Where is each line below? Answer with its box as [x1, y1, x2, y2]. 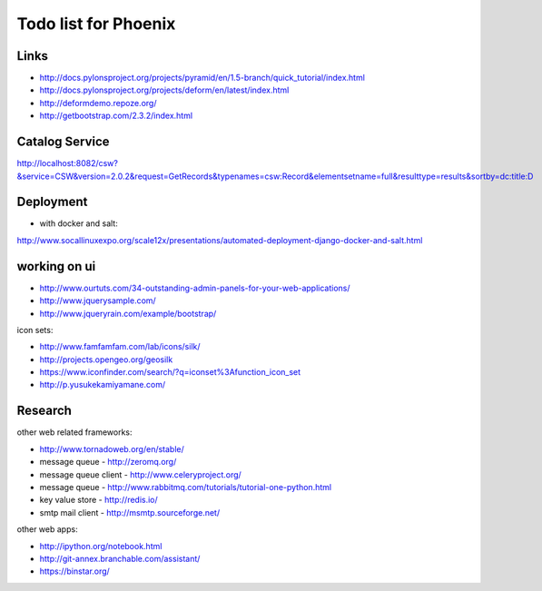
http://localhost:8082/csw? [16, 158, 118, 169]
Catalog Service [16, 134, 110, 150]
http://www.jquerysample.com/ [39, 295, 156, 306]
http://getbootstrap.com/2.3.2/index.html [39, 110, 193, 122]
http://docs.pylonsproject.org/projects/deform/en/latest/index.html [39, 84, 290, 95]
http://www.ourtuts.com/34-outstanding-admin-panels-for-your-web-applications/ [39, 282, 350, 293]
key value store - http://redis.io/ [39, 495, 158, 506]
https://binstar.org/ [39, 566, 111, 576]
